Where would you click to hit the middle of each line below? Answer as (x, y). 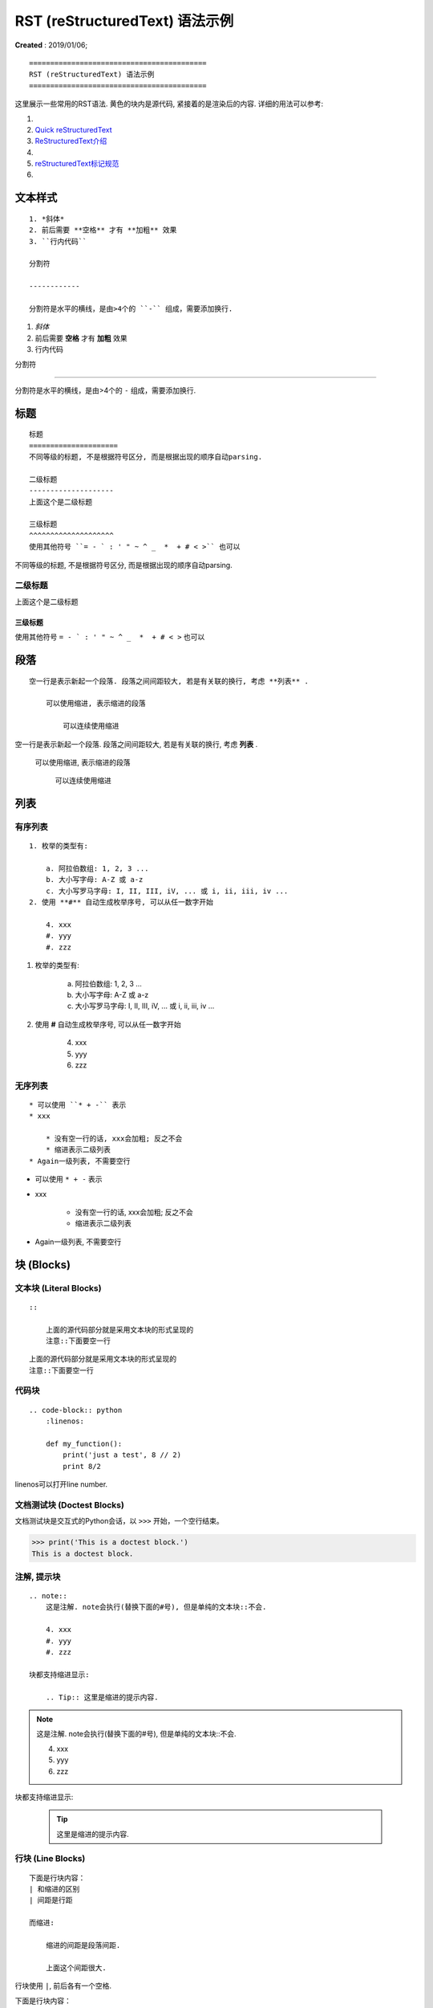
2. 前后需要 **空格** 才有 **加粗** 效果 (103, 230)
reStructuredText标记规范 (77, 164)
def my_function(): (84, 1443)
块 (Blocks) (43, 1265)
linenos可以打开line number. (61, 1484)
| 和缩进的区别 (55, 1889)
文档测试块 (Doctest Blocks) (69, 1504)
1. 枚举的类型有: (59, 846)
